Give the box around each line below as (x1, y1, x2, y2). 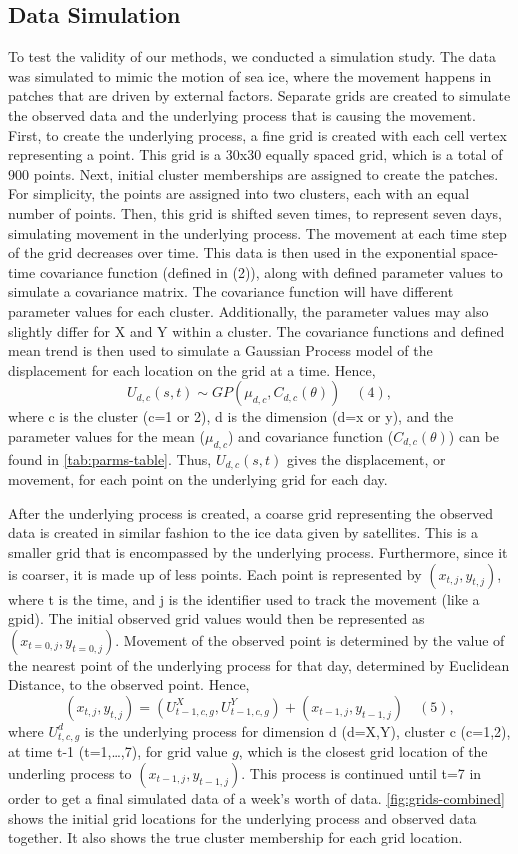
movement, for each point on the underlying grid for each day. (8, 469, 388, 490)
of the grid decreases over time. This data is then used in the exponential (8, 242, 457, 263)
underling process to (8, 762, 132, 783)
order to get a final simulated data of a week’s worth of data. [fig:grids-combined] (8, 787, 506, 808)
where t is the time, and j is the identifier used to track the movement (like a (8, 588, 480, 609)
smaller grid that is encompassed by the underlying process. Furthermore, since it (8, 541, 508, 562)
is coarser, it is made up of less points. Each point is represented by (8, 563, 422, 584)
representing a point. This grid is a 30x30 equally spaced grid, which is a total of (8, 144, 503, 165)
